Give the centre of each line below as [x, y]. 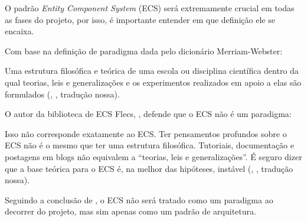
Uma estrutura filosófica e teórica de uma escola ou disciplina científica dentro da [152, 71]
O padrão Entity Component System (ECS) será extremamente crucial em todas [150, 8]
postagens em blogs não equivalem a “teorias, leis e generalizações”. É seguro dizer [153, 156]
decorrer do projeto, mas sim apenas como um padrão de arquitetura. [130, 211]
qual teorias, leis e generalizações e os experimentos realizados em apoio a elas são [153, 82]
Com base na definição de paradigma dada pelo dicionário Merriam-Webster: [144, 51]
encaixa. [19, 31]
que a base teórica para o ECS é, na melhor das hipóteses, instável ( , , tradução [149, 168]
